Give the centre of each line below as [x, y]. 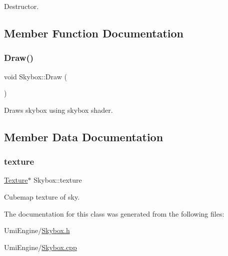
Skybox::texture [58, 180]
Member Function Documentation [94, 33]
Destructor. [21, 6]
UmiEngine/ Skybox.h [37, 230]
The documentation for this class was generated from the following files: [114, 213]
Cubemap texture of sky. [42, 196]
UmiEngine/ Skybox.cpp [40, 247]
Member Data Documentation [84, 136]
